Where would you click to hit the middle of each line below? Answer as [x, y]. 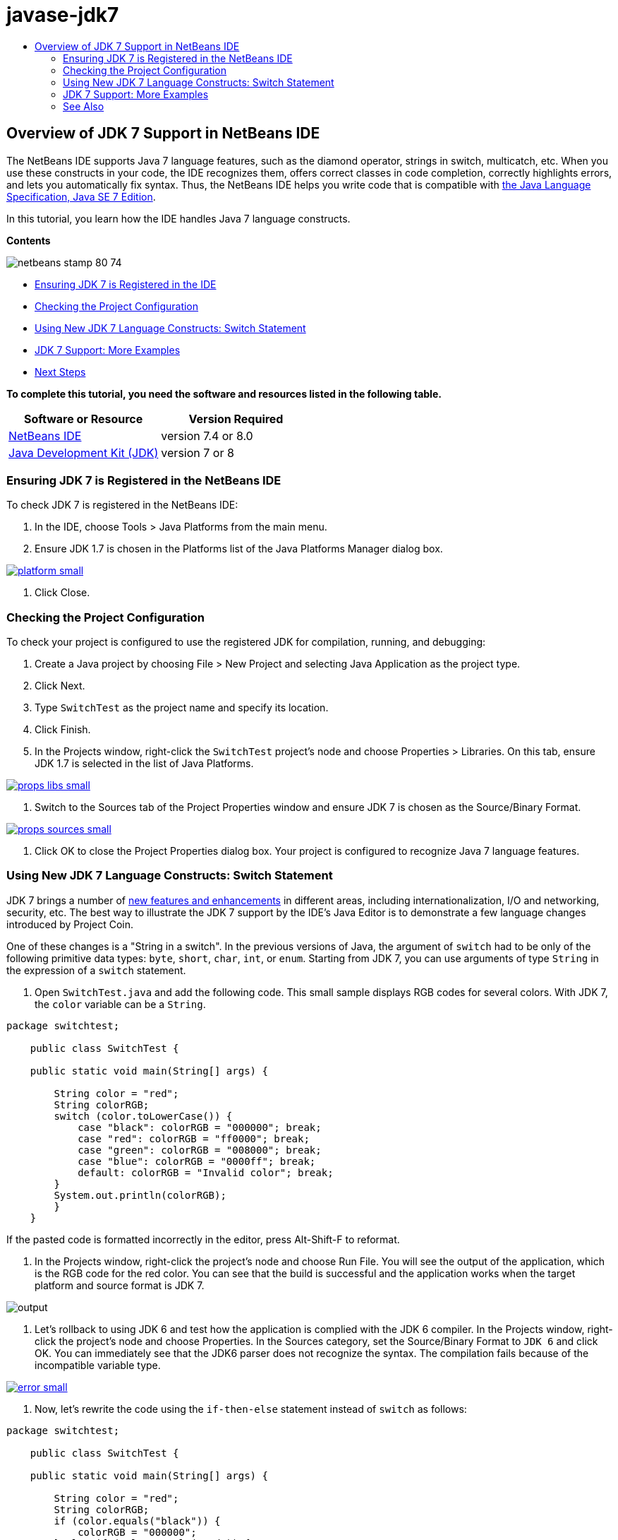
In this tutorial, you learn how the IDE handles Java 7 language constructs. [178, 218]
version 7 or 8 [198, 452]
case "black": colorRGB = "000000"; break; [200, 1127]
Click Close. [62, 593]
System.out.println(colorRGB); [140, 1195]
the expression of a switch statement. [96, 970]
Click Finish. [63, 730]
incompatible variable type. [98, 1365]
